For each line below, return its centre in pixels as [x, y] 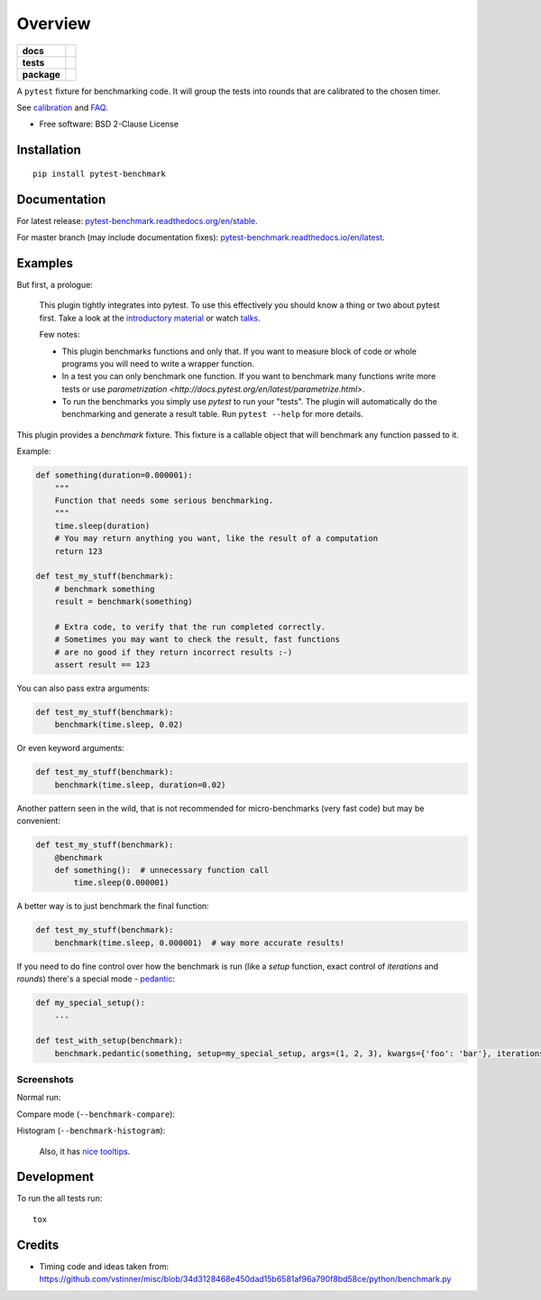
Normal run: [39, 1098]
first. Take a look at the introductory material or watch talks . [150, 318]
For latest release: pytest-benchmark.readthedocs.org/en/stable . [138, 220]
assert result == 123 [102, 665]
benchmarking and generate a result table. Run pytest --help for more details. [213, 414]
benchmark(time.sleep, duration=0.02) [140, 785]
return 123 [78, 551]
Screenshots [45, 1079]
